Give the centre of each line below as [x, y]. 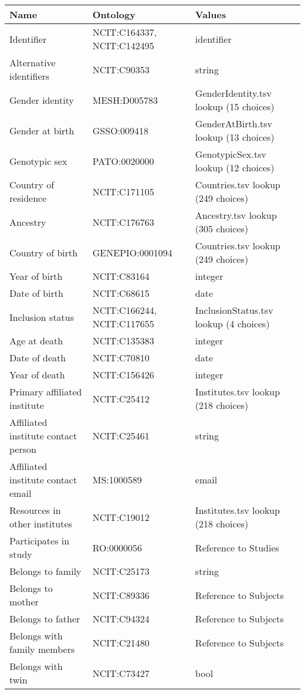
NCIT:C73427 [121, 673]
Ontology [114, 14]
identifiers [30, 76]
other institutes [41, 524]
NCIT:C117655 [123, 324]
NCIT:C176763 [123, 222]
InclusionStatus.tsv [234, 310]
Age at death [36, 341]
